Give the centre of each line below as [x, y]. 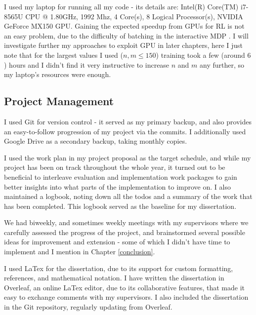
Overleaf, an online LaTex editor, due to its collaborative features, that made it [125, 287]
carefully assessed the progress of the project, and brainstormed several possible [125, 232]
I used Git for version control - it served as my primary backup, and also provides [128, 121]
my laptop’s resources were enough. [58, 74]
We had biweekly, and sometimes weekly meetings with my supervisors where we [126, 222]
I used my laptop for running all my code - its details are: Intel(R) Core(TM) [121, 6]
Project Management [59, 101]
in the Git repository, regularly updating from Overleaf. [88, 307]
